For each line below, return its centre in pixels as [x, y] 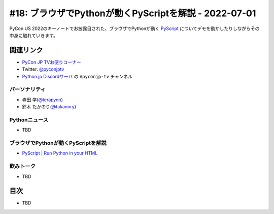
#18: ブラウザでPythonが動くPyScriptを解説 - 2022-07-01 [133, 13]
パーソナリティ [27, 89]
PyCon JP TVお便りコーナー [52, 62]
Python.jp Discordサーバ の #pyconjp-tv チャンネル [77, 76]
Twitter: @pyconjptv [43, 69]
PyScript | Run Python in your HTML [60, 153]
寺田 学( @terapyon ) [42, 100]
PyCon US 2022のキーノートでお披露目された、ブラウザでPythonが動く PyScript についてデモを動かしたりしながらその [134, 28]
